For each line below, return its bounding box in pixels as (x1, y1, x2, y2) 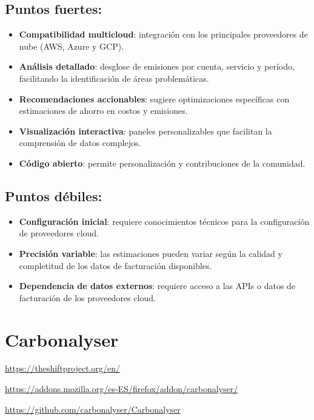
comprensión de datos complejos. (19, 136, 141, 149)
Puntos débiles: (5, 186, 102, 205)
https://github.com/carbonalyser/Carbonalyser (5, 402, 181, 415)
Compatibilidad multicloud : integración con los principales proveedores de (19, 28, 308, 41)
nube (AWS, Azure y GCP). (19, 39, 124, 52)
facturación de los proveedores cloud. (19, 291, 156, 304)
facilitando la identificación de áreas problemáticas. (19, 72, 209, 84)
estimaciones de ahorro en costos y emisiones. (19, 104, 188, 117)
